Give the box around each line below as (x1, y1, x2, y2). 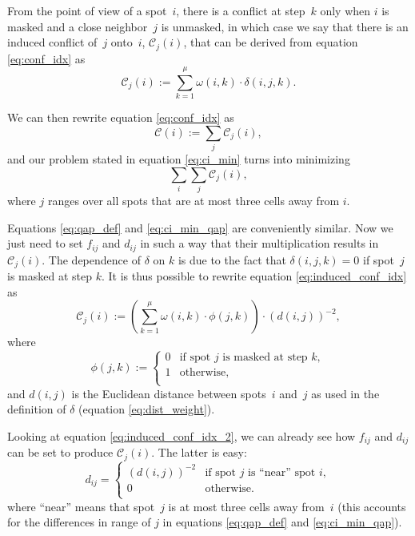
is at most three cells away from (168, 498, 325, 514)
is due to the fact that (178, 251, 286, 268)
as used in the (311, 385, 380, 401)
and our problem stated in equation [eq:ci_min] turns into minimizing (7, 151, 350, 167)
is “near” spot (248, 466, 316, 478)
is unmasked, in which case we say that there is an (161, 18, 409, 34)
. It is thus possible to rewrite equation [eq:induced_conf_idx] (101, 268, 407, 284)
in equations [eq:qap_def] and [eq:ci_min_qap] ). (162, 514, 402, 530)
